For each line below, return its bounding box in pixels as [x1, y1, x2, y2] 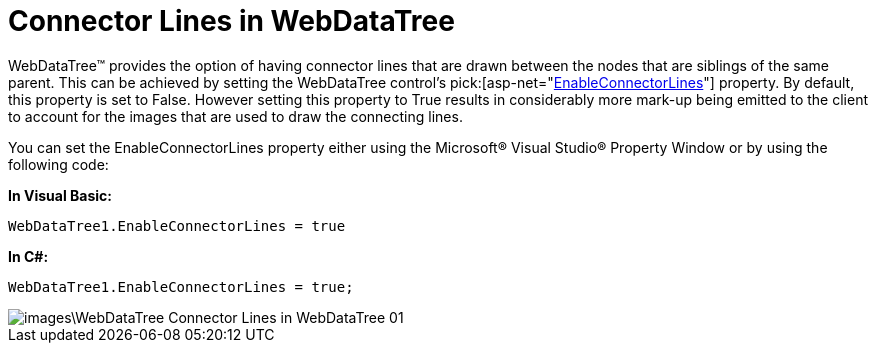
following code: [8, 155, 109, 173]
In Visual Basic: [8, 186, 112, 204]
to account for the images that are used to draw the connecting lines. [8, 107, 463, 125]
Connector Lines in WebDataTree [8, 4, 455, 38]
